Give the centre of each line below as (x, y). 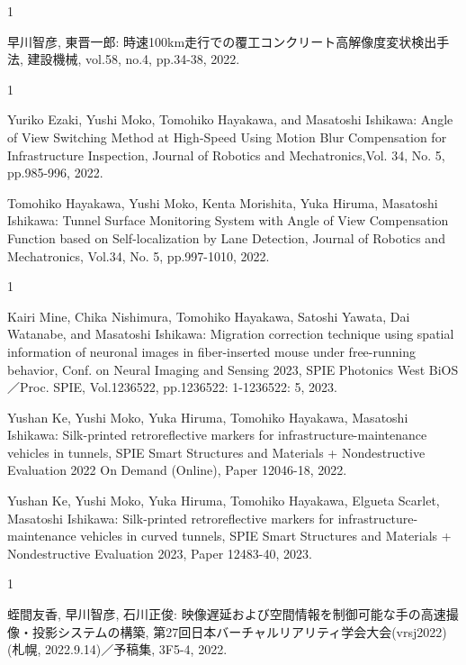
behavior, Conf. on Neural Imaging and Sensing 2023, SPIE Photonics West (216, 369)
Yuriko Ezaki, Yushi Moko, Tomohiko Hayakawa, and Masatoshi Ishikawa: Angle (230, 119)
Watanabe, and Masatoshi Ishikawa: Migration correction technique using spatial (231, 334)
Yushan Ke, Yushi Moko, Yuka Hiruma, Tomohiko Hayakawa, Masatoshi (208, 417)
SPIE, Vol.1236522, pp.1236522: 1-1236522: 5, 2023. (195, 387)
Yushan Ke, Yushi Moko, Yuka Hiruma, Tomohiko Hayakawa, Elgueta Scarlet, (224, 501)
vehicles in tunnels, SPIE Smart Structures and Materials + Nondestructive (216, 452)
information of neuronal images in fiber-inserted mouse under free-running (212, 351)
